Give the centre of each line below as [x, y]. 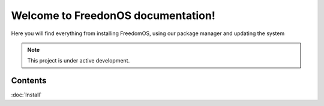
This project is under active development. [79, 61]
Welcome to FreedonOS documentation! [113, 15]
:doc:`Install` [26, 95]
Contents [29, 81]
